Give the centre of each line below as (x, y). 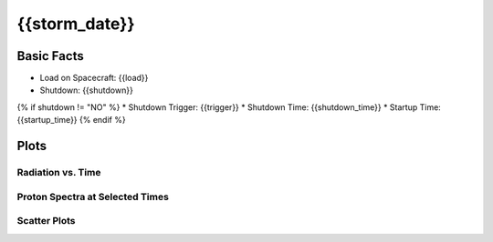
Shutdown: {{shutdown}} (87, 90)
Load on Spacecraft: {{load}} (94, 78)
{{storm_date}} (76, 24)
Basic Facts (50, 56)
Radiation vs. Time (59, 173)
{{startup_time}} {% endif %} (72, 120)
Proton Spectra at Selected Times (93, 197)
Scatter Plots (47, 221)
